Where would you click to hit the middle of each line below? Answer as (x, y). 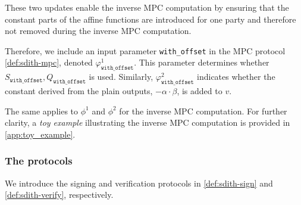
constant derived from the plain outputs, (79, 91)
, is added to (200, 91)
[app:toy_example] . (40, 134)
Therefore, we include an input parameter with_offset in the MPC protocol (145, 50)
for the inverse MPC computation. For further (203, 111)
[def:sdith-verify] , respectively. (59, 195)
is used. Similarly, (121, 77)
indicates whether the (236, 77)
